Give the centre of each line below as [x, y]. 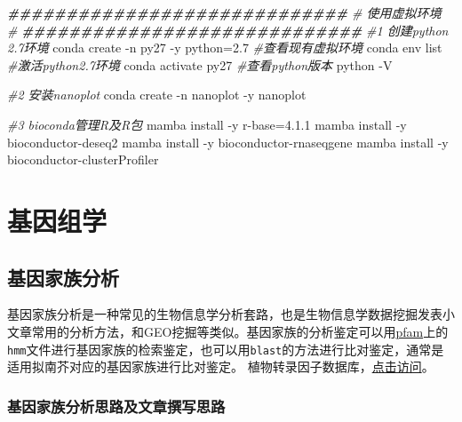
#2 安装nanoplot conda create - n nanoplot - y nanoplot [157, 95]
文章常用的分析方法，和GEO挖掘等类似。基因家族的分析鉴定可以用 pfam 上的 [228, 331]
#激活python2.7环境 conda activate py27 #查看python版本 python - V [200, 64]
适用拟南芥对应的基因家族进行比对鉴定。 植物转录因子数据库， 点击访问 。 [221, 366]
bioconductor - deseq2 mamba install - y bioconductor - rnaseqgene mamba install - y [228, 142]
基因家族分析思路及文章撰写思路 [116, 406]
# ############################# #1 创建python [228, 30]
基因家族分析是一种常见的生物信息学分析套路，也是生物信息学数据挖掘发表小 [231, 314]
